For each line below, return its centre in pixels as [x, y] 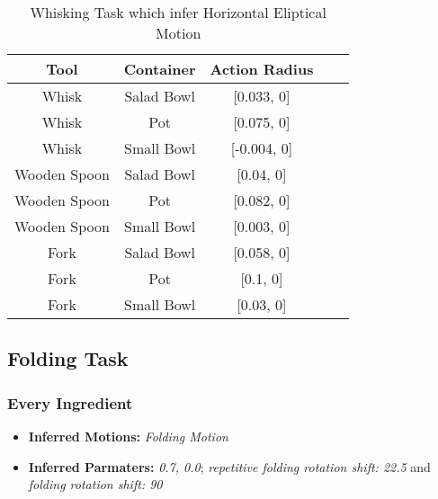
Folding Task [68, 358]
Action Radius [262, 69]
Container [160, 69]
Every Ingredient [70, 402]
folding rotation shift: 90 [95, 484]
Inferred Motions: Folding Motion [128, 436]
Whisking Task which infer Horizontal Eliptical [178, 12]
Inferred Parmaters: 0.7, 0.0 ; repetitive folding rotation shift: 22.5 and [229, 466]
